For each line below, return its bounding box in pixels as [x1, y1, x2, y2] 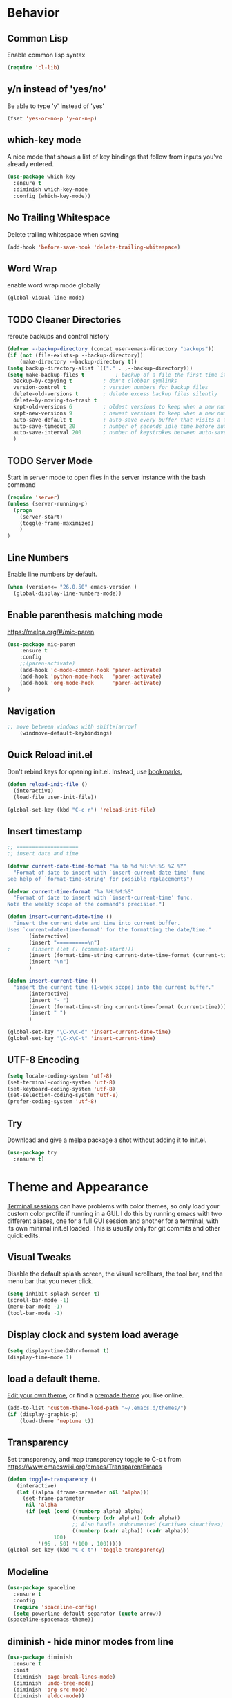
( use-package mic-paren [7, 641, 76, 648]
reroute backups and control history [7, 332, 109, 341]
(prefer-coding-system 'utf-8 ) [7, 1098, 97, 1105]
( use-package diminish [7, 1654, 72, 1661]
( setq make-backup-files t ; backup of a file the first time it [7, 371, 227, 378]
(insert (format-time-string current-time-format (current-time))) [28, 1003, 227, 1010]
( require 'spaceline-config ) [13, 1603, 97, 1611]
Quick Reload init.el [7, 749, 93, 761]
